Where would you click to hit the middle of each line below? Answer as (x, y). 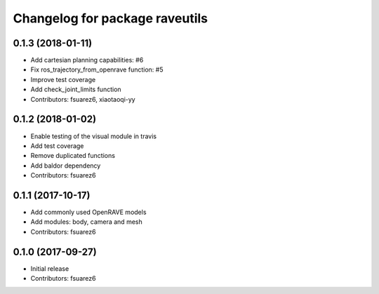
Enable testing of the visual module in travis (94, 136)
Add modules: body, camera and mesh (87, 222)
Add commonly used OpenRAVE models (88, 212)
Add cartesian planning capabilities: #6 (87, 60)
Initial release (50, 268)
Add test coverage (57, 146)
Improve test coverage (63, 79)
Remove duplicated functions (73, 156)
